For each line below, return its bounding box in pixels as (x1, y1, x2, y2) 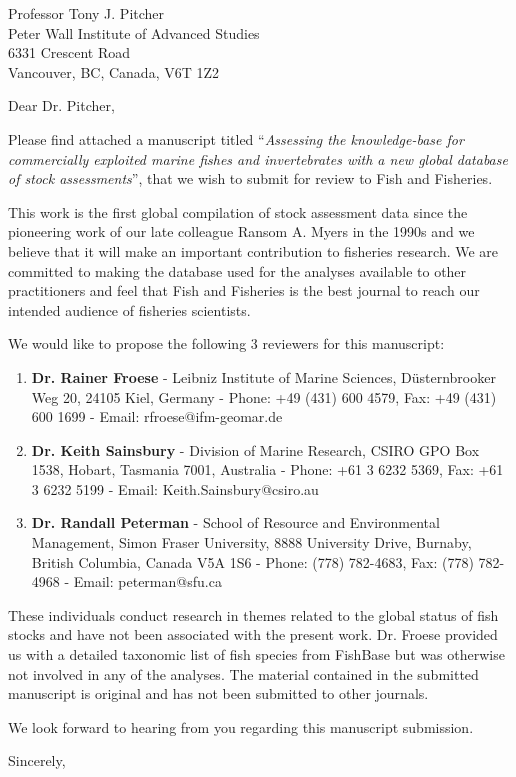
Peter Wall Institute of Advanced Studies (8, 22, 260, 43)
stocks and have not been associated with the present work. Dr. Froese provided (8, 624, 498, 645)
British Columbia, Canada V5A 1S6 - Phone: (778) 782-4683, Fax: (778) (31, 551, 474, 572)
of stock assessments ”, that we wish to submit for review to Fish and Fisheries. (8, 168, 493, 189)
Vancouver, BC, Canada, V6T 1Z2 (8, 61, 220, 82)
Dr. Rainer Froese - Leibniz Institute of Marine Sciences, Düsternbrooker (31, 366, 496, 387)
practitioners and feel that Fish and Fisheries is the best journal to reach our (8, 280, 480, 301)
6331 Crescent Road (8, 42, 131, 63)
